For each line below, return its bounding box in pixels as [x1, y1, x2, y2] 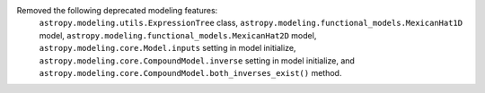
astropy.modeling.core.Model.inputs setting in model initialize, [39, 43, 296, 54]
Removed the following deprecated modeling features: [16, 5, 218, 15]
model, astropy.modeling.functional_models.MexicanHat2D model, [39, 30, 317, 40]
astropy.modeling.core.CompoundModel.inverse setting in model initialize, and [39, 55, 355, 66]
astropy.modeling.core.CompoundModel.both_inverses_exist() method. [39, 67, 342, 78]
